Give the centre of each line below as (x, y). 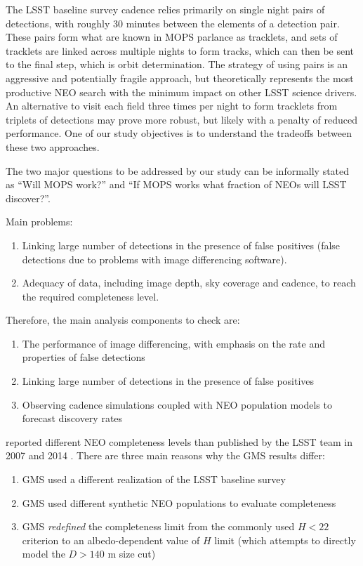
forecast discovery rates (72, 418)
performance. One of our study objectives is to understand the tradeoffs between (179, 133)
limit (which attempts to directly (285, 540)
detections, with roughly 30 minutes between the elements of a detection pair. (173, 23)
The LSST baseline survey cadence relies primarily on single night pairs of (165, 9)
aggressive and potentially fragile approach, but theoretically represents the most (180, 78)
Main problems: (39, 222)
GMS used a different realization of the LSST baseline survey (154, 479)
